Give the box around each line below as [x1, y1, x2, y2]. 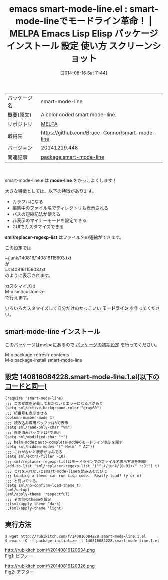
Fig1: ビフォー [5, 553, 33, 559]
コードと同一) [5, 382, 47, 391]
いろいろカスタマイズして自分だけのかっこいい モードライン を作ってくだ [5, 305, 156, 311]
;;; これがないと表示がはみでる [5, 449, 63, 454]
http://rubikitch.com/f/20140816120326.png [5, 563, 95, 569]
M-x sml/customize [5, 288, 45, 294]
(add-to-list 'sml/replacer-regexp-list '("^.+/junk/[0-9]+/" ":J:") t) [5, 463, 160, 468]
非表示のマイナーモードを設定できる [12, 217, 87, 223]
